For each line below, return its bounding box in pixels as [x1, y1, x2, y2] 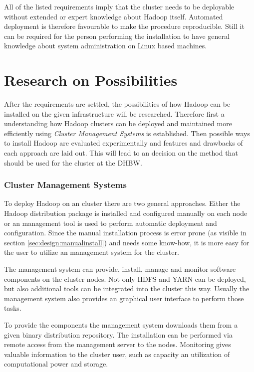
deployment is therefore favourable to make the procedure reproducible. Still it [4, 21, 245, 31]
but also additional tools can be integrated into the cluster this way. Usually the [4, 283, 250, 294]
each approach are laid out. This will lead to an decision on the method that [4, 148, 238, 158]
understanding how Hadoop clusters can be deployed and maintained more [4, 118, 232, 129]
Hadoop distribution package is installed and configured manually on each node [4, 208, 248, 218]
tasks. [4, 303, 21, 313]
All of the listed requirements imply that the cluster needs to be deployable [4, 1, 235, 11]
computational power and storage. [4, 359, 108, 369]
